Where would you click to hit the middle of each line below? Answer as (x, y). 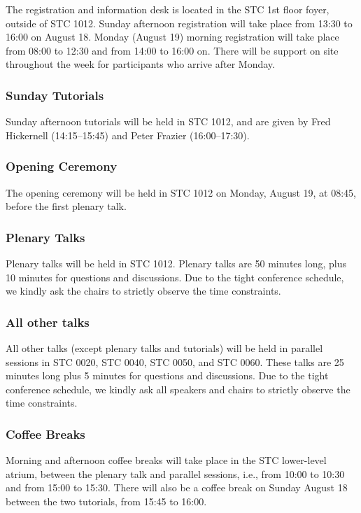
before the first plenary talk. (66, 206)
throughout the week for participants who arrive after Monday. (140, 64)
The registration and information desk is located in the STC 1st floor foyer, (168, 9)
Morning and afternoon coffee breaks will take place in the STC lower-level (166, 460)
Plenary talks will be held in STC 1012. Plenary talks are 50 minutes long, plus (176, 263)
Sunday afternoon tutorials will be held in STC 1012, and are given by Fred (168, 121)
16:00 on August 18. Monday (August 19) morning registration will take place (172, 37)
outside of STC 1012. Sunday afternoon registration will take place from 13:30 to (179, 23)
